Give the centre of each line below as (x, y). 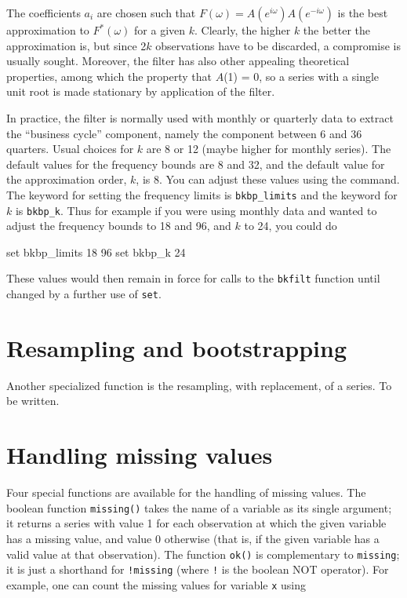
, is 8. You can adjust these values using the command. (268, 179)
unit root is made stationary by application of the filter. (141, 91)
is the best (363, 13)
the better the (337, 30)
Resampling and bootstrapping (177, 347)
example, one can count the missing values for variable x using (156, 584)
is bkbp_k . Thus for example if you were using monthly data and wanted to (196, 210)
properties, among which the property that (109, 76)
